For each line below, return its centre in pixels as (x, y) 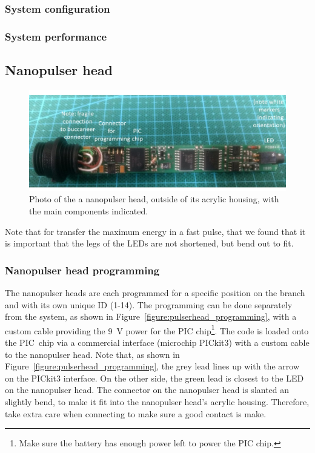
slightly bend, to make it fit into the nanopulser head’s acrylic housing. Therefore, (157, 402)
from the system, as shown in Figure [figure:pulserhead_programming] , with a (151, 316)
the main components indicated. (89, 211)
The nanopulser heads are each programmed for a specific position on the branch (155, 293)
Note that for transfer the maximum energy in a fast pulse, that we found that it (155, 231)
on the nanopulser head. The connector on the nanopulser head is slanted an (147, 390)
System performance (56, 36)
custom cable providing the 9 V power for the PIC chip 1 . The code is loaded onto (157, 329)
